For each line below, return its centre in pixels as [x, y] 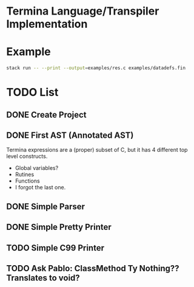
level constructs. [27, 157]
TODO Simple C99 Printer [55, 248]
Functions [28, 181]
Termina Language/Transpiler [83, 11]
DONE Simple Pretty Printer [59, 227]
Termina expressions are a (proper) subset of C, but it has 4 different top [97, 150]
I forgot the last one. [40, 187]
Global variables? [37, 168]
